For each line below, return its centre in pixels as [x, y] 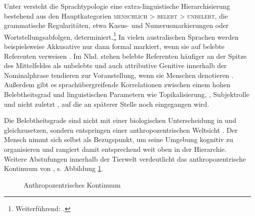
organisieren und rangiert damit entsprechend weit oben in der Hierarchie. [115, 149]
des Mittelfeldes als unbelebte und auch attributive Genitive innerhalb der [115, 65]
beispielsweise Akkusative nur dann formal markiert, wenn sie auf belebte [114, 46]
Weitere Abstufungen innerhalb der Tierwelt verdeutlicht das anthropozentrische [125, 158]
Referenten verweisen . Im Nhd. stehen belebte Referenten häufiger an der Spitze [125, 56]
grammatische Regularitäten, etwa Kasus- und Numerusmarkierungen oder [116, 25]
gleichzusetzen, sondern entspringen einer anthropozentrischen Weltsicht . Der [121, 130]
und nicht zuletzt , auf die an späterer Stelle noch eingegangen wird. [107, 104]
